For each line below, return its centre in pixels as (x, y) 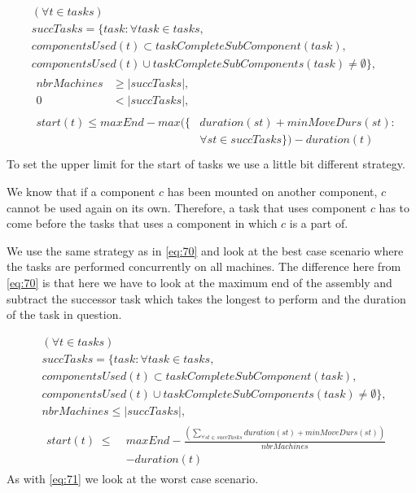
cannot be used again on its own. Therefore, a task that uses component (187, 207)
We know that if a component (81, 191)
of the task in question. (64, 314)
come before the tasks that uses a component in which (142, 223)
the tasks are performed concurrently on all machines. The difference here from (204, 266)
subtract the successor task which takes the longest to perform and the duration (206, 298)
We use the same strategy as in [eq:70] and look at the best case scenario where (205, 250)
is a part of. (319, 223)
